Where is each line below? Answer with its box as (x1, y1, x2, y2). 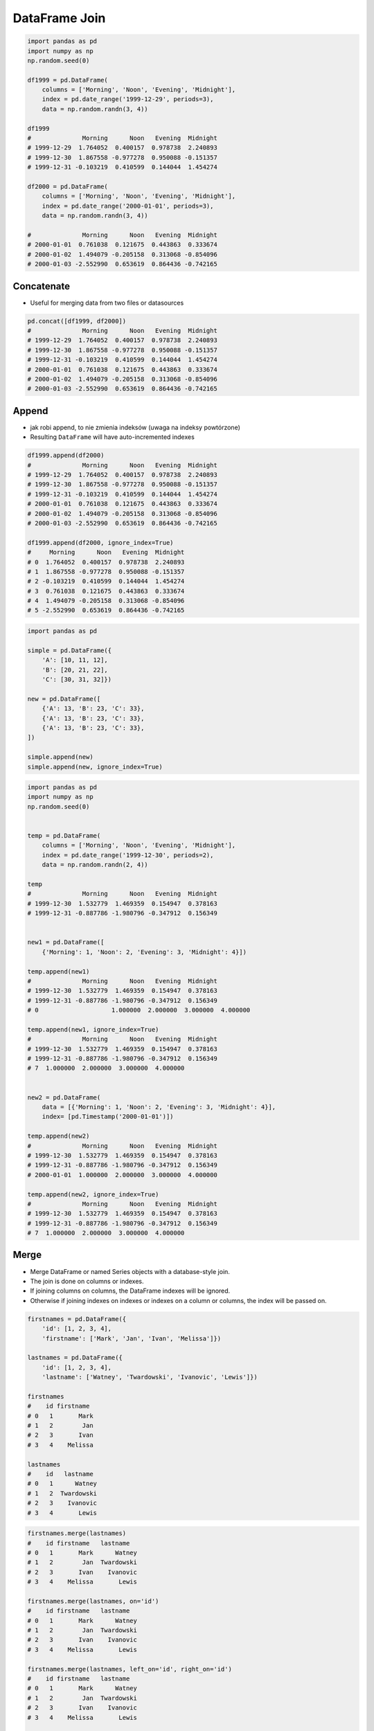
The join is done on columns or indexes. (30, 1277, 144, 1285)
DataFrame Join (12, 10, 106, 26)
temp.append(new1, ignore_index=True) (27, 1025, 159, 1033)
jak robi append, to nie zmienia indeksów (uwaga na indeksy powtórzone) (30, 423, 240, 431)
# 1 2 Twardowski (27, 1489, 97, 1497)
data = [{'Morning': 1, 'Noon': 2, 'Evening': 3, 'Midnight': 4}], (42, 1103, 276, 1111)
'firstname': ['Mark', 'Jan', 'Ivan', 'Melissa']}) (42, 1334, 222, 1343)
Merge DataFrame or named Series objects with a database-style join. (30, 1267, 230, 1275)
